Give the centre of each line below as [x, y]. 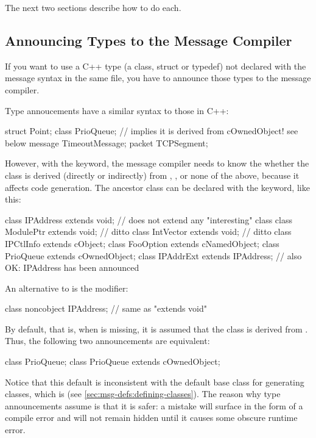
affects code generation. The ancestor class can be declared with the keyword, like [157, 187]
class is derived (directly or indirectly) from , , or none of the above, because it [152, 175]
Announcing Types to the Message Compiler [149, 40]
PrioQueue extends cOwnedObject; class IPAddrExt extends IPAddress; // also [153, 255]
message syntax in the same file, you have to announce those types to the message [158, 78]
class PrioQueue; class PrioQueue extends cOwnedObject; [113, 361]
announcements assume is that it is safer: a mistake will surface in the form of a [154, 405]
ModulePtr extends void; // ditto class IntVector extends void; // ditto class [148, 232]
